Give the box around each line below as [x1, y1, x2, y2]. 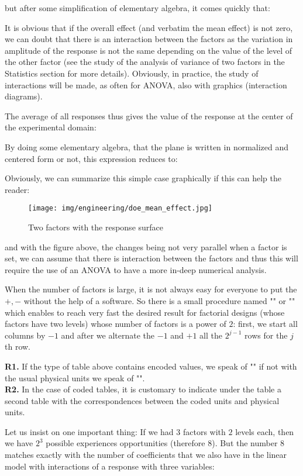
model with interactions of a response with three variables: [5, 460, 215, 472]
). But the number [212, 437, 278, 449]
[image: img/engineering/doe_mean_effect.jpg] [28, 204, 212, 213]
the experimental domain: [5, 121, 97, 133]
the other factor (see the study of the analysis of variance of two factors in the [5, 56, 285, 68]
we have [5, 437, 33, 449]
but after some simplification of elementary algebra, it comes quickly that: [5, 2, 270, 13]
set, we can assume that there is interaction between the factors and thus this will [5, 252, 298, 264]
